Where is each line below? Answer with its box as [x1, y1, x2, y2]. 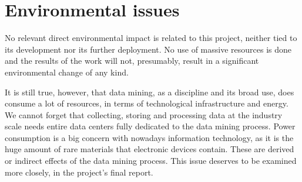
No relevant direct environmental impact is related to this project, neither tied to [5, 32, 297, 44]
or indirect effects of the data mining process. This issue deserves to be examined [5, 154, 297, 167]
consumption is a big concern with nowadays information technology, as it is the [5, 131, 294, 143]
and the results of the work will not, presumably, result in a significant [5, 54, 259, 67]
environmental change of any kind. [5, 66, 129, 78]
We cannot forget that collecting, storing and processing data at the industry [5, 108, 283, 121]
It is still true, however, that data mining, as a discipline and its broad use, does [5, 85, 294, 98]
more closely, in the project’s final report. [5, 166, 153, 178]
